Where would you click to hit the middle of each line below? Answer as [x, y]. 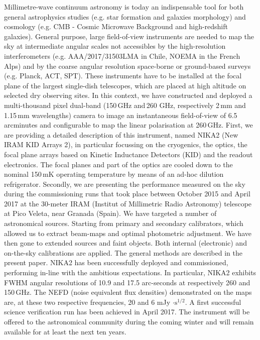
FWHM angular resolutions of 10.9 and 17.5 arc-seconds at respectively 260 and [127, 282]
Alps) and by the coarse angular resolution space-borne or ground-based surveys [127, 66]
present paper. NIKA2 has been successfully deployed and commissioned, [116, 262]
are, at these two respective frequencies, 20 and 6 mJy [87, 302]
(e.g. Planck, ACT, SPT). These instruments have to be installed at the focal [123, 76]
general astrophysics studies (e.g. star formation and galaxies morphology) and [125, 16]
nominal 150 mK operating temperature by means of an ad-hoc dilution [114, 174]
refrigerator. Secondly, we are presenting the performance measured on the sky [125, 184]
